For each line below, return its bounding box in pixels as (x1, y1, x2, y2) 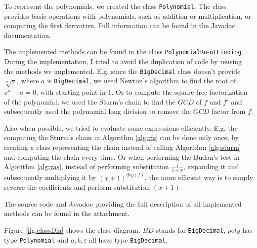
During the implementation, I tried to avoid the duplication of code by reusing (4, 56, 242, 67)
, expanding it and (183, 161, 239, 172)
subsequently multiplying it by (4, 172, 96, 182)
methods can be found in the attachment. (4, 208, 130, 218)
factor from (211, 106, 246, 116)
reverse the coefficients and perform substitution (4, 182, 150, 192)
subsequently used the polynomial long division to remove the (4, 106, 191, 116)
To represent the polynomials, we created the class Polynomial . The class (4, 1, 227, 11)
